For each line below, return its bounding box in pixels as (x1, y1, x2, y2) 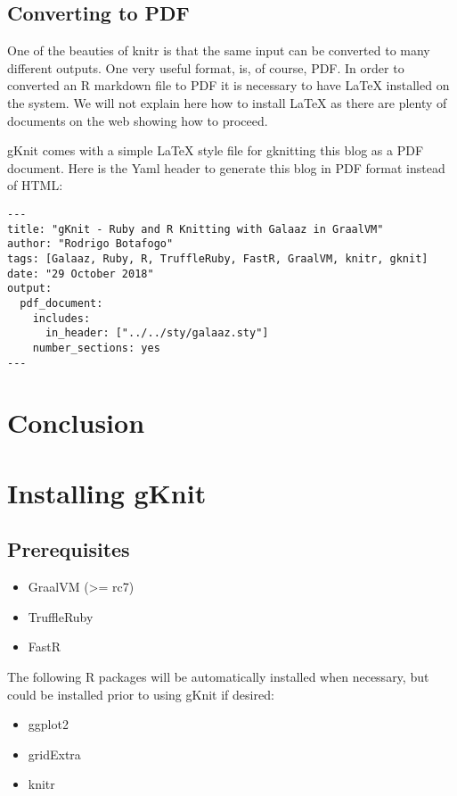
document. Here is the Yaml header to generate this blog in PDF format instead (7, 158, 445, 177)
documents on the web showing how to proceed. (7, 111, 268, 129)
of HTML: (7, 176, 63, 195)
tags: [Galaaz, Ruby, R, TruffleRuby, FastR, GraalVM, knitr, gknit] (7, 252, 428, 265)
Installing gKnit (7, 474, 207, 510)
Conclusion (7, 404, 145, 441)
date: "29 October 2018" (7, 267, 154, 280)
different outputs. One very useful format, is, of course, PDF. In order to (7, 58, 404, 77)
